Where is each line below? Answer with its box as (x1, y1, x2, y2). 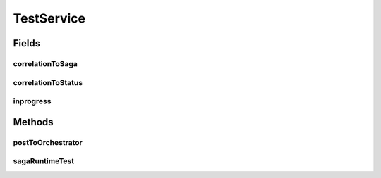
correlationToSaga (13, 58, 78, 68)
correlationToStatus (13, 77, 83, 87)
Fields (13, 37, 41, 49)
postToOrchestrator (13, 137, 83, 147)
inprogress (13, 96, 52, 106)
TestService (13, 11, 86, 26)
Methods (13, 116, 54, 128)
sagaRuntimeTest (13, 156, 74, 166)
